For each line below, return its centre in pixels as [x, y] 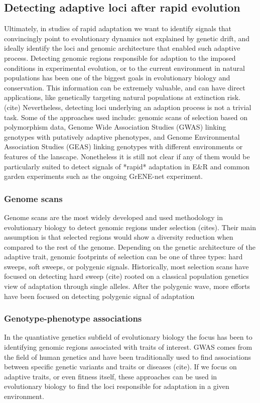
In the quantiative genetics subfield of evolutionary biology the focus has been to [128, 337]
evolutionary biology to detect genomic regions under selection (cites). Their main [130, 227]
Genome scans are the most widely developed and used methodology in [113, 217]
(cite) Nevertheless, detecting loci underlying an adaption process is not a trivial [128, 107]
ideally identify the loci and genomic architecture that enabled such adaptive [122, 48]
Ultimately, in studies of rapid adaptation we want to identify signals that [118, 28]
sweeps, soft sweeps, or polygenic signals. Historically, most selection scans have [126, 266]
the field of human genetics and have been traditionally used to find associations [127, 357]
